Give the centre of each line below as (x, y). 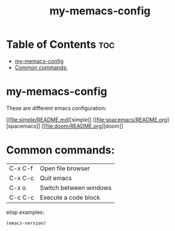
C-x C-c (22, 178)
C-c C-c (22, 197)
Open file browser (65, 168)
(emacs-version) (26, 223)
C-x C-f (21, 168)
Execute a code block (70, 197)
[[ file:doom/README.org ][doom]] (82, 126)
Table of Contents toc (60, 44)
